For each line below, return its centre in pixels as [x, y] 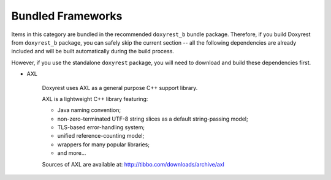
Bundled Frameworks [67, 16]
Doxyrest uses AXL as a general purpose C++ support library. [120, 88]
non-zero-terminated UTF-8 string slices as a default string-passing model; [153, 119]
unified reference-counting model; [101, 136]
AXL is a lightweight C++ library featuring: [95, 99]
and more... [72, 153]
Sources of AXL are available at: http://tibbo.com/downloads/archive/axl [133, 164]
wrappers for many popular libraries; [104, 144]
